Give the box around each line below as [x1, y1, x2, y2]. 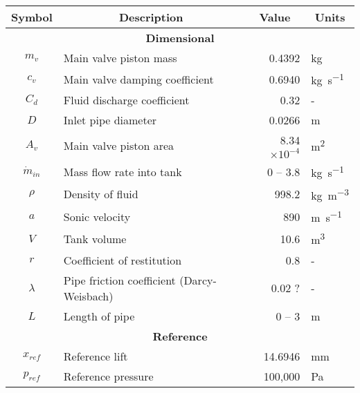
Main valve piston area [63, 137, 174, 153]
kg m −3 [311, 184, 349, 203]
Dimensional [145, 30, 215, 46]
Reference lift [63, 347, 128, 364]
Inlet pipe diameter [63, 112, 157, 128]
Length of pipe [63, 307, 135, 324]
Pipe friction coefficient [63, 271, 176, 288]
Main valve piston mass [63, 50, 177, 66]
